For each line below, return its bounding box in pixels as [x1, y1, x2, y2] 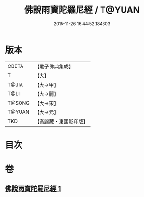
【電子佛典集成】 [34, 63, 74, 70]
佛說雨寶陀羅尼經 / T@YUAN [24, 4, 140, 16]
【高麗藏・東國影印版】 [34, 118, 89, 125]
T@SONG [7, 99, 30, 106]
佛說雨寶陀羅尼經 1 [5, 184, 61, 193]
